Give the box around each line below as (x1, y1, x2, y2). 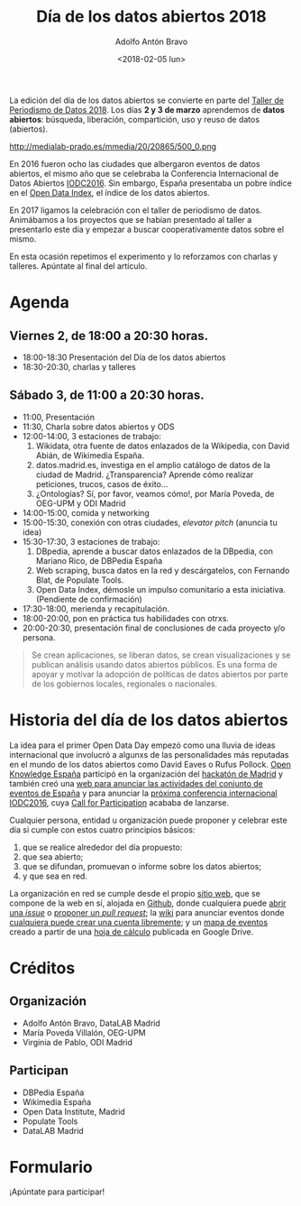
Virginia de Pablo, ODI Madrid (22, 1036, 133, 1047)
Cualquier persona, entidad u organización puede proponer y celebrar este (9, 815, 287, 825)
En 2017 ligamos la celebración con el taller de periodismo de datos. (9, 205, 263, 216)
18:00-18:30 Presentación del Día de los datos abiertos (22, 352, 227, 363)
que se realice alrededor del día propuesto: (22, 842, 183, 852)
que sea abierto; (22, 851, 84, 862)
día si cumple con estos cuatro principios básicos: (9, 824, 196, 835)
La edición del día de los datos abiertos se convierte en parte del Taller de (9, 95, 284, 106)
